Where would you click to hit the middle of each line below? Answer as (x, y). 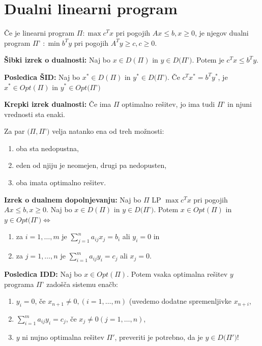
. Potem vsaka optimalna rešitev (177, 274)
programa (19, 284)
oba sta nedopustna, (47, 148)
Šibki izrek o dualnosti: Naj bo (57, 60)
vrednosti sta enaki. (35, 114)
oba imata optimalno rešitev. (61, 182)
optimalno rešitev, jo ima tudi (168, 104)
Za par (14, 131)
